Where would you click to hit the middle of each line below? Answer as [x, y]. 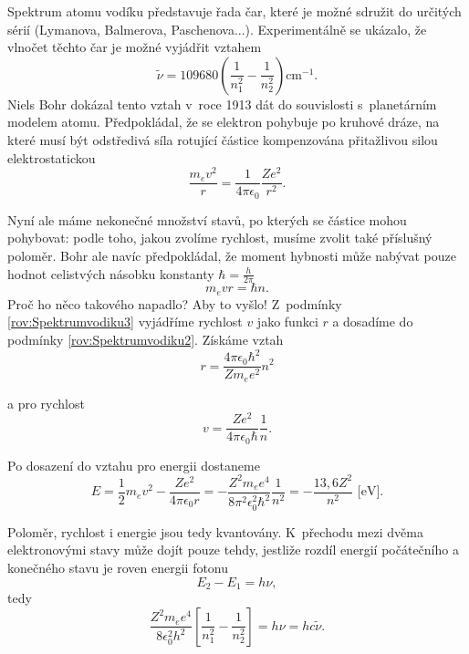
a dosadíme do [373, 322]
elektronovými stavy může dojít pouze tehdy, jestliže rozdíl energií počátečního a [233, 550]
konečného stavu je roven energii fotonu [118, 567]
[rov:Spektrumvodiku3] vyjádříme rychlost [125, 322]
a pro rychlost [46, 403]
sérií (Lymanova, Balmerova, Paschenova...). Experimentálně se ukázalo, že [217, 29]
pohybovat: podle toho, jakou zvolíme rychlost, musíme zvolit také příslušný [220, 238]
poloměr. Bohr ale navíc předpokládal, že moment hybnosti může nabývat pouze [232, 255]
